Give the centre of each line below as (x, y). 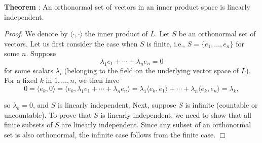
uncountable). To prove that (48, 114)
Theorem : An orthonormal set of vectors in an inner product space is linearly (127, 7)
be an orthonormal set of (217, 34)
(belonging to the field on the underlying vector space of (152, 70)
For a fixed (21, 80)
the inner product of (116, 34)
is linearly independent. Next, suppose (117, 104)
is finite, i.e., (166, 43)
